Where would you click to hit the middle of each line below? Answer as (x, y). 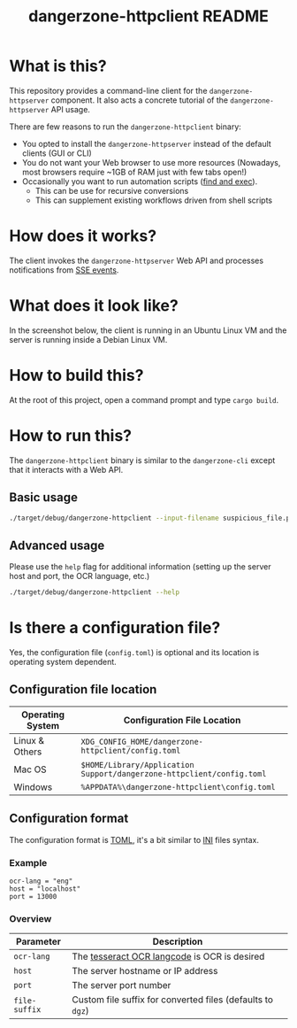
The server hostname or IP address (145, 971)
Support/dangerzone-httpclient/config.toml (174, 773)
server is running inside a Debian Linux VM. (88, 339)
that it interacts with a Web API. (66, 469)
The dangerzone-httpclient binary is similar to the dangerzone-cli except (142, 460)
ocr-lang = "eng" (41, 881)
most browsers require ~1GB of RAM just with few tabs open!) (134, 172)
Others (28, 752)
